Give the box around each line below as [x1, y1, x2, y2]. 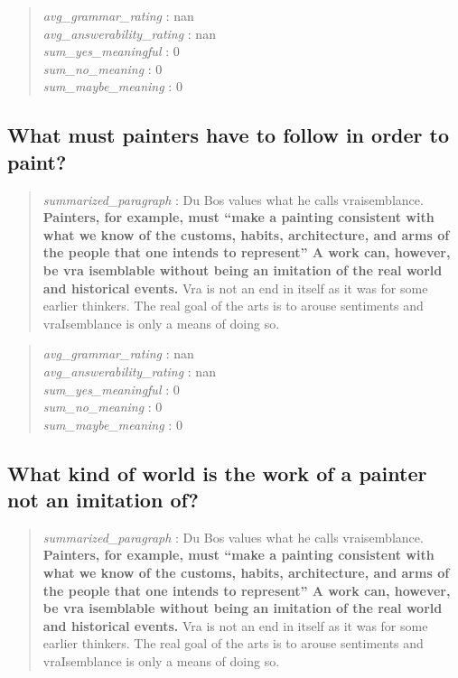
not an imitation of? [7, 486, 199, 514]
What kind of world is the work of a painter [7, 459, 427, 487]
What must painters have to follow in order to [7, 121, 450, 149]
